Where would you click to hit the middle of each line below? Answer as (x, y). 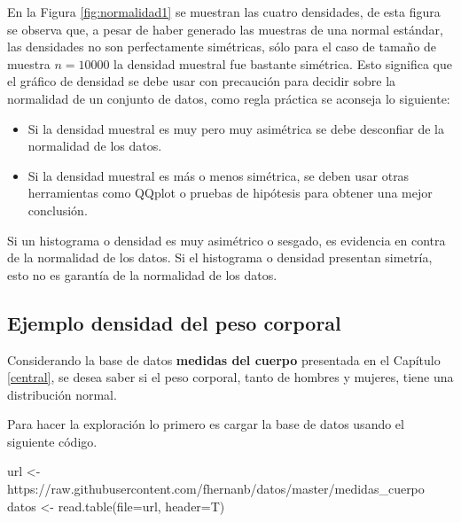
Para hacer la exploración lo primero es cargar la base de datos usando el (206, 424)
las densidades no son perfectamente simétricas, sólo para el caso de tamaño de (222, 47)
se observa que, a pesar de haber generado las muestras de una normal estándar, (225, 29)
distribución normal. (62, 394)
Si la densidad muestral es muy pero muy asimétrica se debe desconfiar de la (236, 128)
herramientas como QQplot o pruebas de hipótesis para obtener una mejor (230, 193)
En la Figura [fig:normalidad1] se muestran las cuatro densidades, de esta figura (224, 12)
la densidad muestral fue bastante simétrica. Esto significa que (283, 63)
